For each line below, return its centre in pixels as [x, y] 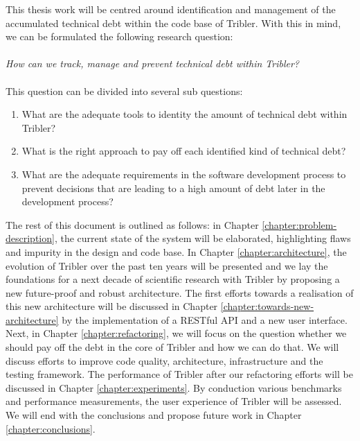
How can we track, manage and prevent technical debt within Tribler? [153, 63]
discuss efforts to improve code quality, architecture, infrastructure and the [164, 360]
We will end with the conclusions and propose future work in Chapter [154, 415]
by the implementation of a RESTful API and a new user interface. [205, 319]
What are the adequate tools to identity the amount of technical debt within [184, 114]
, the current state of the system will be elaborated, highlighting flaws [202, 238]
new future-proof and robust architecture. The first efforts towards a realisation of [180, 292]
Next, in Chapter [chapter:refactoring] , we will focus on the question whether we [176, 333]
